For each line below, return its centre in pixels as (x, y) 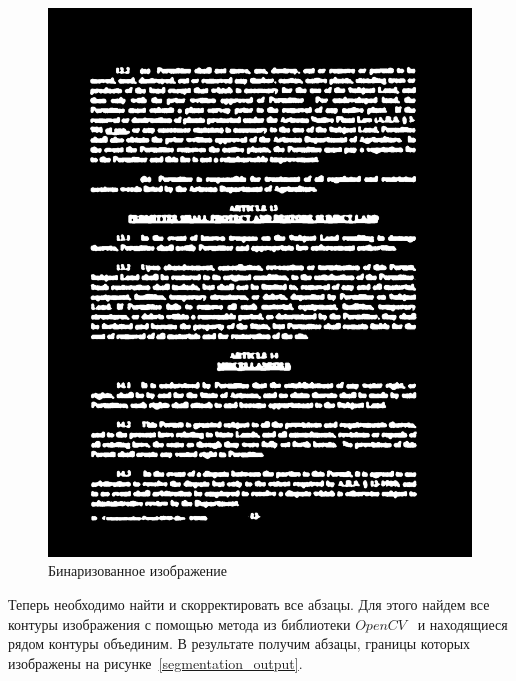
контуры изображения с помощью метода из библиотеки (179, 623)
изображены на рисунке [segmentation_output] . (155, 662)
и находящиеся (462, 623)
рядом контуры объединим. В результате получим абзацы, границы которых (239, 643)
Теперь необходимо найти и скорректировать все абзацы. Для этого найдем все (249, 604)
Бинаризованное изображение (138, 570)
